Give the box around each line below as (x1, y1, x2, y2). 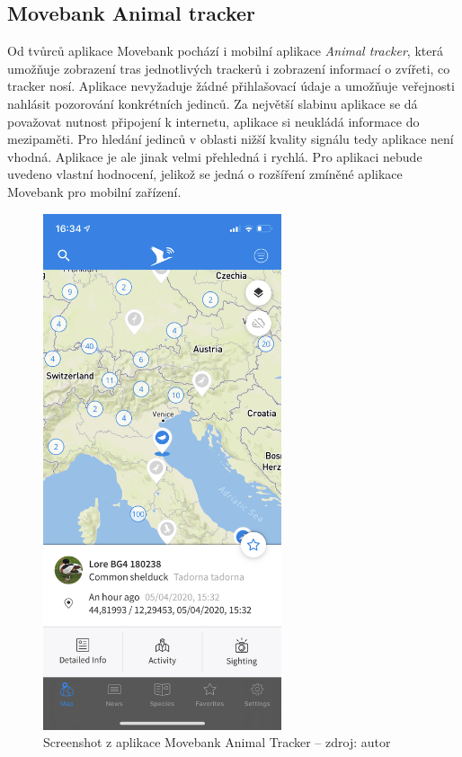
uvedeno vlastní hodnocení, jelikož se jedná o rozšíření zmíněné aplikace (7, 165, 403, 183)
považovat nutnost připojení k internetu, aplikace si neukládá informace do (7, 111, 420, 130)
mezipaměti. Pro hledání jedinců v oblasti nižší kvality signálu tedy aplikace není (7, 129, 454, 148)
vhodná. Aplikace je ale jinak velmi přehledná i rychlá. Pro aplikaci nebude (7, 147, 422, 165)
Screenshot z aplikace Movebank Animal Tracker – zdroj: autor (43, 733, 391, 752)
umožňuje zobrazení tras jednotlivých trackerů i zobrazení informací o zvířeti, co (7, 58, 450, 77)
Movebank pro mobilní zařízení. (7, 182, 182, 200)
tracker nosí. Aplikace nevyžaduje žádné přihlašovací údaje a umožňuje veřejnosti (7, 76, 455, 95)
